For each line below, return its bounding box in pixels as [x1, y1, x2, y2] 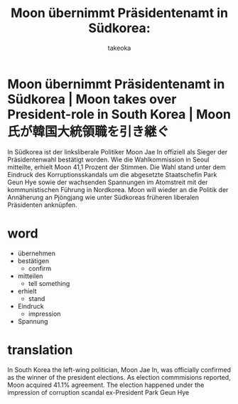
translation [7, 341, 73, 358]
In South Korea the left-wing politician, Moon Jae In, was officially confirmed [7, 365, 232, 374]
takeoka [107, 43, 131, 52]
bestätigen [17, 256, 50, 265]
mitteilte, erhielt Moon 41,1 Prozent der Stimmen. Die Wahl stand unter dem [7, 162, 226, 171]
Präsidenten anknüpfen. [7, 201, 77, 209]
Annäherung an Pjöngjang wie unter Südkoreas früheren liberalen [7, 193, 200, 201]
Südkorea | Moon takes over [7, 91, 177, 107]
